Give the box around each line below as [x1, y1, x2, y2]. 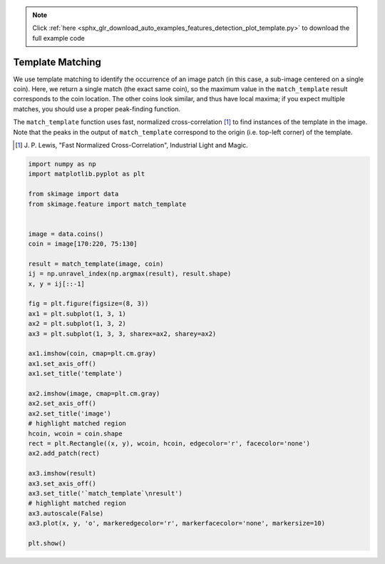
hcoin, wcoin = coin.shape [28, 429, 123, 438]
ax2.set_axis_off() [28, 399, 96, 408]
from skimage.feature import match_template [28, 200, 187, 208]
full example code [32, 34, 85, 42]
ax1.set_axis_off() [28, 359, 96, 367]
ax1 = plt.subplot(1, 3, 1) [28, 309, 126, 317]
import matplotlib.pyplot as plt [28, 170, 145, 178]
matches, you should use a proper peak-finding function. [13, 104, 181, 113]
